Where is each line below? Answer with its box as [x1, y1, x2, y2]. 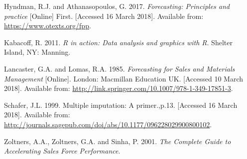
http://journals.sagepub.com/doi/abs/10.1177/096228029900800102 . [4, 119, 212, 129]
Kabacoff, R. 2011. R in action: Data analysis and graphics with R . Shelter [4, 37, 233, 47]
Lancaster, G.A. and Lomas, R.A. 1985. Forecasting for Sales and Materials [4, 63, 235, 74]
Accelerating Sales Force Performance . [4, 146, 121, 156]
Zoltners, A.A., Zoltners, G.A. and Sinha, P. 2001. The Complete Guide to [4, 136, 231, 146]
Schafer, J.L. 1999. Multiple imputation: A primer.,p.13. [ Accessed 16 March [4, 99, 238, 110]
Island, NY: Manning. [4, 47, 71, 57]
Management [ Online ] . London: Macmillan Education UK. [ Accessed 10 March [4, 73, 244, 83]
